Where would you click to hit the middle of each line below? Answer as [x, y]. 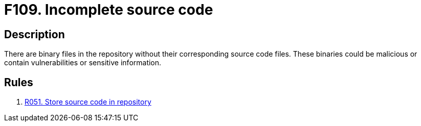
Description [35, 34]
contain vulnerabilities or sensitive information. [83, 63]
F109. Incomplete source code [109, 10]
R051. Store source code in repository [88, 102]
